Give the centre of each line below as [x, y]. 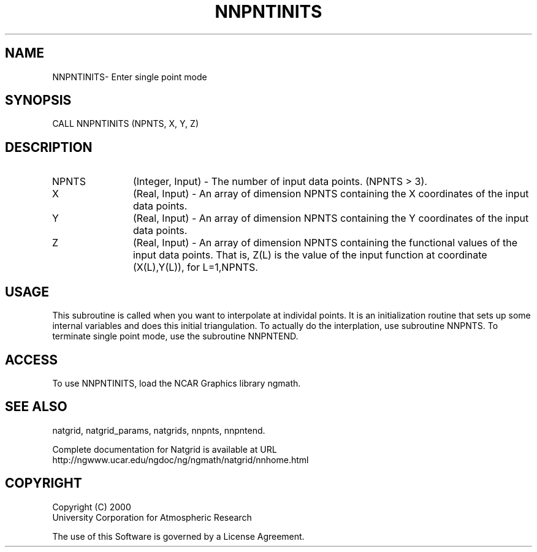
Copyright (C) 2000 [92, 507]
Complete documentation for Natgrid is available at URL [165, 449]
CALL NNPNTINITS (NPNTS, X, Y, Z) [125, 124]
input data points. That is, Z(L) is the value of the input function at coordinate [310, 255]
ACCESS [32, 360]
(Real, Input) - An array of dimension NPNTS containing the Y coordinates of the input [331, 218]
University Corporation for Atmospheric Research [152, 517]
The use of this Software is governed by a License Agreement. [178, 536]
